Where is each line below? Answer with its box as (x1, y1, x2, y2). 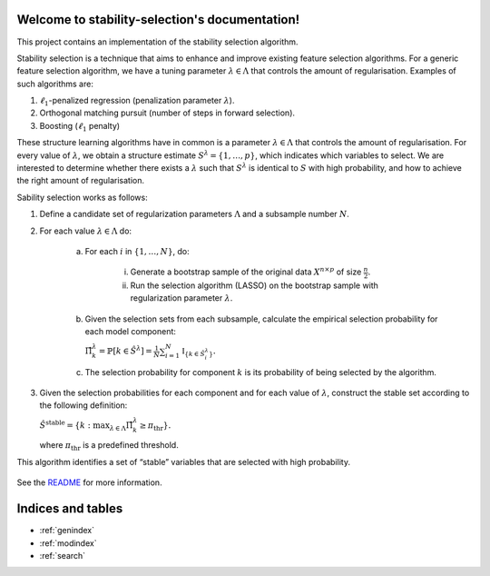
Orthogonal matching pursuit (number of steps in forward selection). (39, 107, 295, 118)
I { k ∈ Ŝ (181, 346, 206, 359)
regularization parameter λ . (130, 293, 233, 303)
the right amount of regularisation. (16, 175, 145, 186)
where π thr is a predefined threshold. (39, 440, 179, 453)
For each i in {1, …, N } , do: (84, 245, 190, 256)
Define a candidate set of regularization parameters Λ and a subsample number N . (39, 209, 349, 220)
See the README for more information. (16, 477, 162, 488)
